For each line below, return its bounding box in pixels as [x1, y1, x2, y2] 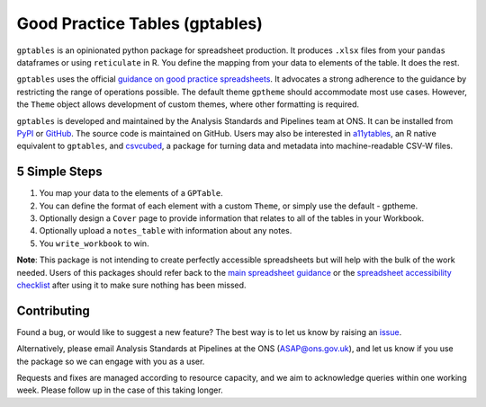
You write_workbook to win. [39, 238, 149, 249]
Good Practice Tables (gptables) [16, 13, 263, 33]
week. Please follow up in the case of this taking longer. [16, 385, 224, 395]
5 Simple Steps [16, 164, 103, 180]
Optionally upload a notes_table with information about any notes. [39, 226, 292, 236]
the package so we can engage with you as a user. [16, 356, 205, 367]
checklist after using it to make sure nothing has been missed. [16, 279, 247, 290]
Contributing [16, 303, 90, 318]
